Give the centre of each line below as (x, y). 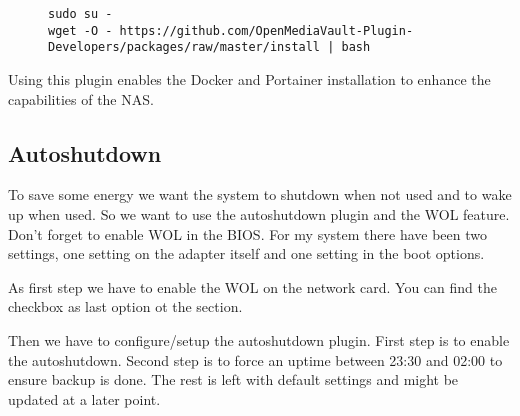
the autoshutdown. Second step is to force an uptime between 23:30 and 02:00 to (255, 359)
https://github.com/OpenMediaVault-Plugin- (266, 30)
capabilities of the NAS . (81, 98)
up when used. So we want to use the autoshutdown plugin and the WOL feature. (259, 213)
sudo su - (80, 14)
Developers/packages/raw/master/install (184, 47)
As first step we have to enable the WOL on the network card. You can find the (252, 286)
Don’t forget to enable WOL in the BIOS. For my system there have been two (247, 233)
